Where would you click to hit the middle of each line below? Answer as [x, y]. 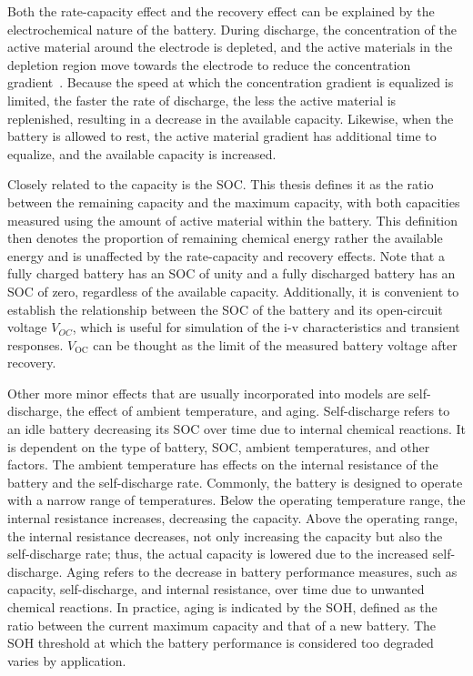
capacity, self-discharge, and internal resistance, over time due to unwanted [216, 589]
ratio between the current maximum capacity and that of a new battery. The [222, 625]
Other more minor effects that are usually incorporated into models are [206, 393]
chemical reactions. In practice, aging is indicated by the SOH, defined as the [222, 607]
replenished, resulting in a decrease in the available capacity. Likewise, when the [231, 118]
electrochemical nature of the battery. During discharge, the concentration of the [232, 29]
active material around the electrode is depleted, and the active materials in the [230, 47]
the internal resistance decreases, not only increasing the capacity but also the [225, 535]
